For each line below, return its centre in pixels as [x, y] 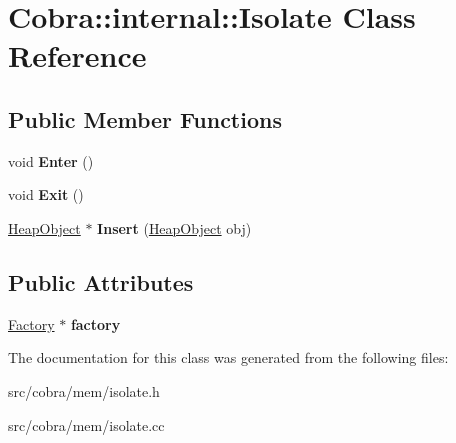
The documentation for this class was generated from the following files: [228, 357]
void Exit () [46, 194]
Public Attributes [101, 281]
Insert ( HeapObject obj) [174, 227]
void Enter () [51, 160]
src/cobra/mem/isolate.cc [86, 424]
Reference [77, 55]
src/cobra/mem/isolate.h [84, 390]
